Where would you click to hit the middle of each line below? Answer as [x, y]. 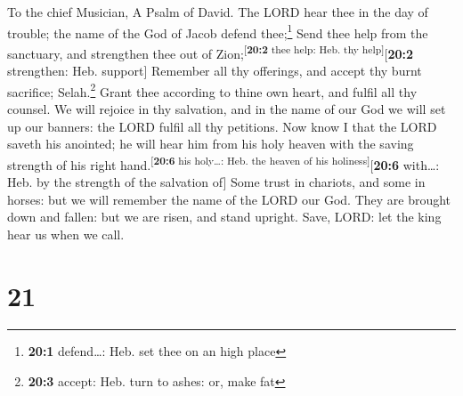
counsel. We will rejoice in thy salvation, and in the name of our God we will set [227, 108]
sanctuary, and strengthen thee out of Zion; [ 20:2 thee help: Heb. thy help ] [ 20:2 [210, 52]
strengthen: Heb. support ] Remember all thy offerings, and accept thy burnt [215, 71]
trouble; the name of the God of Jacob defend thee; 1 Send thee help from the [218, 31]
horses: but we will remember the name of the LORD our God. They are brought [229, 199]
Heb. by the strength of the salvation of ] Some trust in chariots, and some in [216, 181]
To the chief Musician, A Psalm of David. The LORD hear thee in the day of [218, 12]
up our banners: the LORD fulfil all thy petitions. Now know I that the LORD [222, 126]
